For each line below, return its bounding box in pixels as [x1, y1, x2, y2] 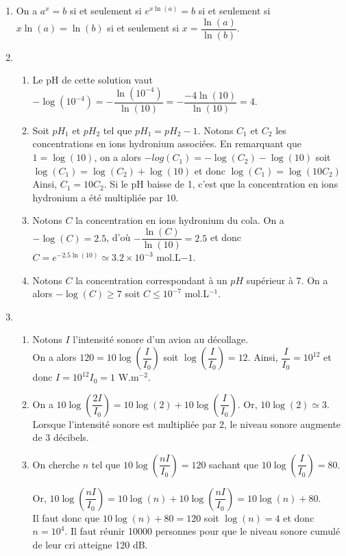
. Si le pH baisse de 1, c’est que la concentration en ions [103, 177, 338, 191]
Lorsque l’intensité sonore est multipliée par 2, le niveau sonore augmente [32, 416, 341, 431]
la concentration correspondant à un [75, 273, 227, 287]
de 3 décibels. [32, 430, 89, 444]
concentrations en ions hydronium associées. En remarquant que [32, 136, 301, 151]
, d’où [106, 230, 131, 244]
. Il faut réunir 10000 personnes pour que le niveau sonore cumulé [64, 524, 341, 538]
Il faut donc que [32, 510, 100, 525]
